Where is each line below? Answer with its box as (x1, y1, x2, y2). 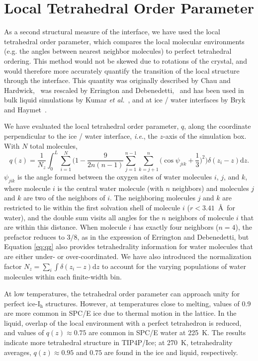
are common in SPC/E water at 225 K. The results (88, 327, 246, 338)
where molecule (4, 182, 51, 193)
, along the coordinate (184, 121, 251, 131)
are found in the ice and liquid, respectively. (104, 347, 238, 357)
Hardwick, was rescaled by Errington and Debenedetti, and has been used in (4, 85, 244, 95)
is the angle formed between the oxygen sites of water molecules (17, 172, 212, 182)
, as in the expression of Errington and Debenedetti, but (77, 231, 249, 242)
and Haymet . (4, 104, 47, 114)
